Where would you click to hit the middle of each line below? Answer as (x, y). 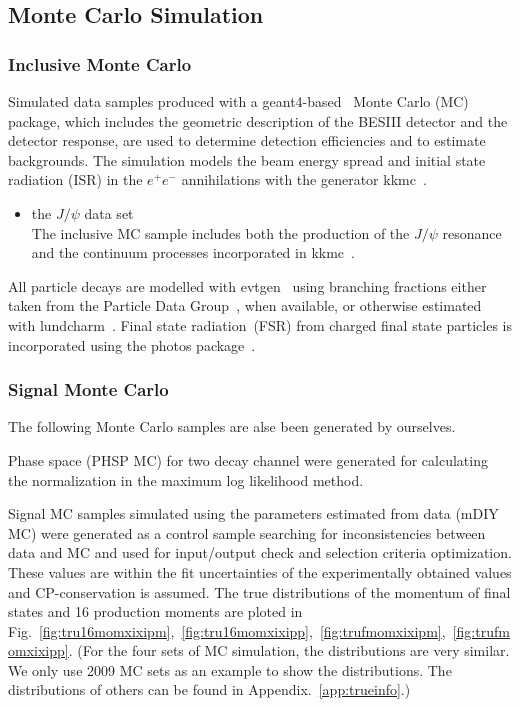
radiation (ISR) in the (75, 179)
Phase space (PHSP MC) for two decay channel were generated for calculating (248, 459)
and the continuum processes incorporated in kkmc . (193, 252)
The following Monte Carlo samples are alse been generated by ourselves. (232, 426)
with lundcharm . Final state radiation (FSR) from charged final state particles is (260, 324)
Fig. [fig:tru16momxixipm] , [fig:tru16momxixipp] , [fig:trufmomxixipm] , (227, 630)
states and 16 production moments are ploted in (155, 611)
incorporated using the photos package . (132, 344)
